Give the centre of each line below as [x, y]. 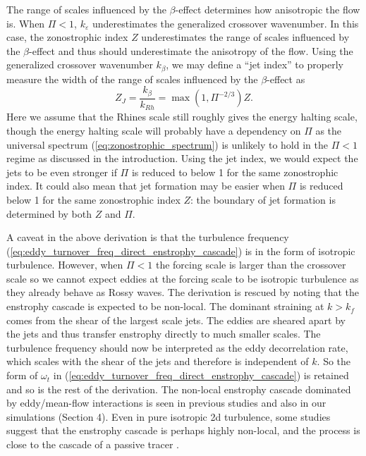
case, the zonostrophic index [67, 37]
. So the [334, 361]
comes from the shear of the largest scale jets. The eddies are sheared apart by [176, 320]
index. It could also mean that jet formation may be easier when [146, 186]
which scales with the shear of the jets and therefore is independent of [158, 361]
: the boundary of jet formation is [263, 199]
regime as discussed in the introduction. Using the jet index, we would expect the [182, 158]
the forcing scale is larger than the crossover [251, 265]
